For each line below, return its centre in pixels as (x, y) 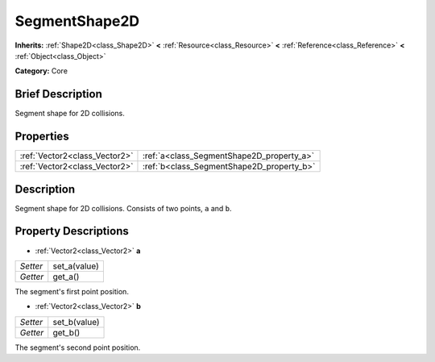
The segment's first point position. (72, 291)
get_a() (66, 277)
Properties (42, 137)
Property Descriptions (72, 231)
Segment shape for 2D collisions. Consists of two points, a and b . (124, 208)
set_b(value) (76, 322)
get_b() (66, 332)
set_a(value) (76, 266)
